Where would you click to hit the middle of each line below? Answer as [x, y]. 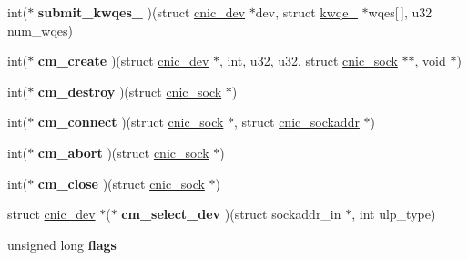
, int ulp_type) [394, 214]
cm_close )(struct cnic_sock [121, 183]
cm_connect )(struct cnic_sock [131, 122]
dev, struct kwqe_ [306, 12]
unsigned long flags [62, 244]
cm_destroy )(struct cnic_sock [130, 91]
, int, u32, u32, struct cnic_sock [309, 61]
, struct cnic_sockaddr [297, 122]
